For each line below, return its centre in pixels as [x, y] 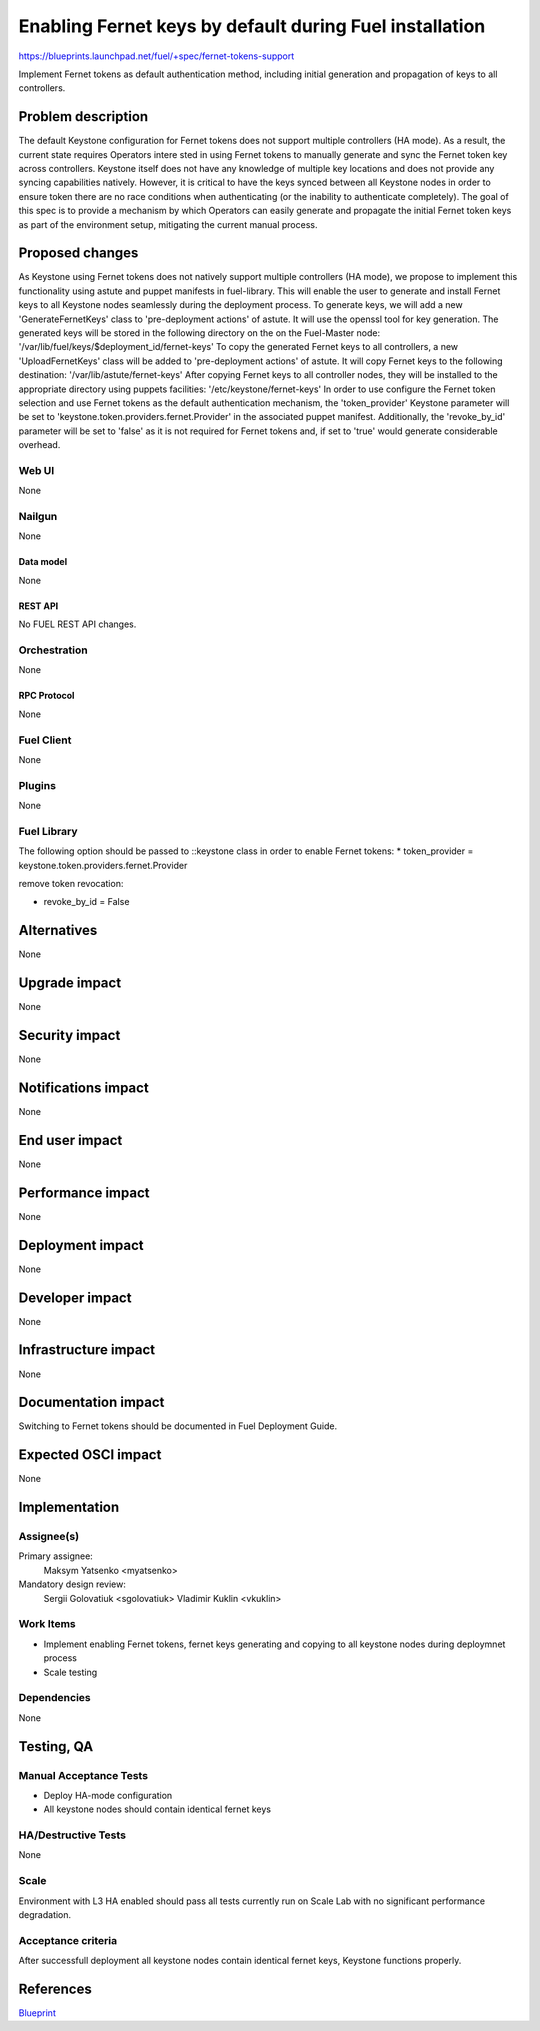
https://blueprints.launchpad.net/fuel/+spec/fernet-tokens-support [156, 56]
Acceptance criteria [68, 1940]
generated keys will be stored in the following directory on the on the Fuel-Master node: [199, 333]
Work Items [47, 1624]
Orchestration [53, 650]
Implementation [69, 1507]
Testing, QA [56, 1746]
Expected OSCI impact [90, 1455]
